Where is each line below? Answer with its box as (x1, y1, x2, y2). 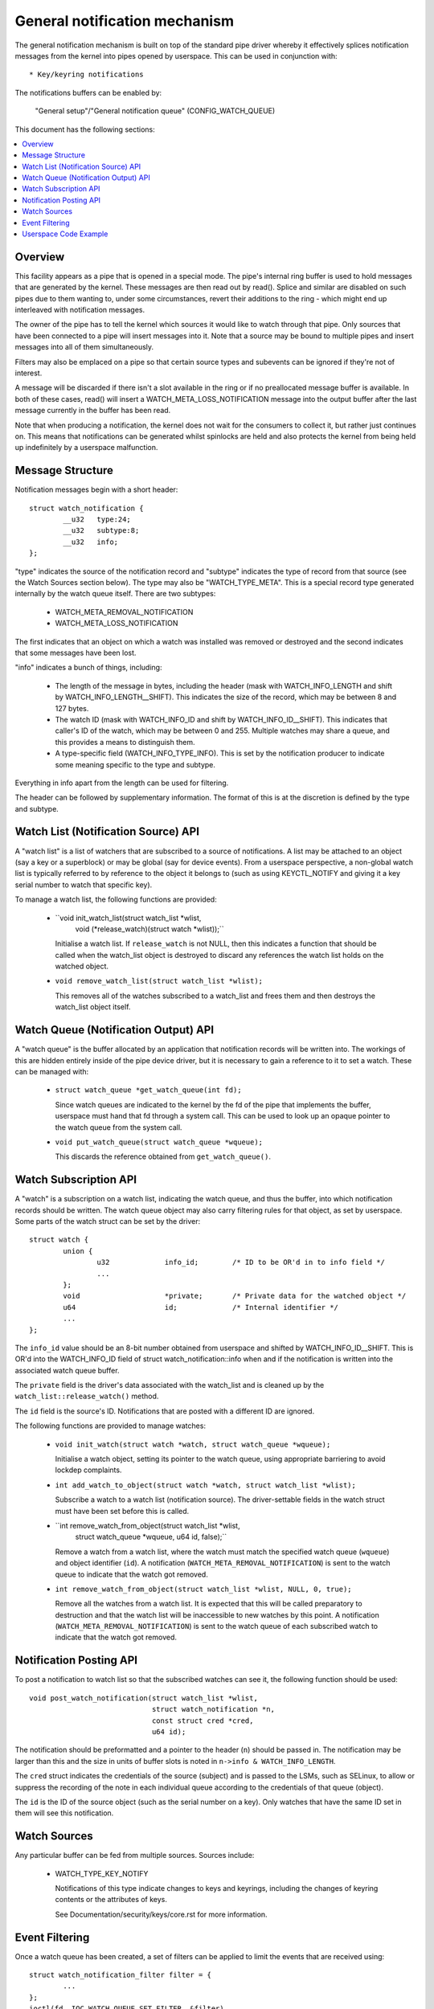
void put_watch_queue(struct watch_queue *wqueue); (55, 1137, 264, 1147)
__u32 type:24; (63, 515, 132, 524)
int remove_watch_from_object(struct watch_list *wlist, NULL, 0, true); (55, 1584, 353, 1594)
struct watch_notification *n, (151, 1704, 275, 1714)
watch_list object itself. (55, 1002, 131, 1012)
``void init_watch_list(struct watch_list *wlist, (55, 913, 202, 923)
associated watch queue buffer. (14, 1365, 120, 1375)
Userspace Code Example (22, 229, 108, 239)
